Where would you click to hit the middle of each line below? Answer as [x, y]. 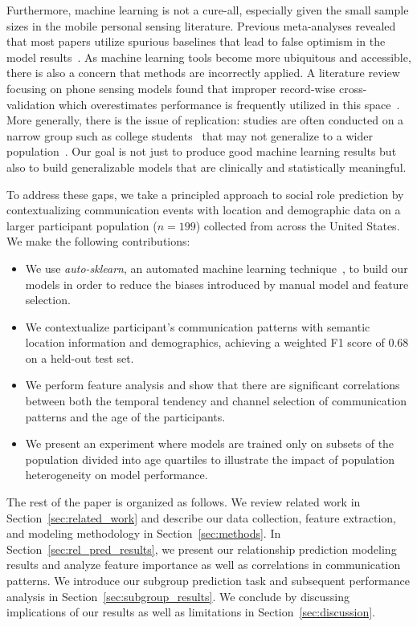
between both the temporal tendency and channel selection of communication [216, 401]
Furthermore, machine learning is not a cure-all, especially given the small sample [208, 10]
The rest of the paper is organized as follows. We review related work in [184, 502]
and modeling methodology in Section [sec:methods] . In [144, 533]
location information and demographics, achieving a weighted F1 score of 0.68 [217, 342]
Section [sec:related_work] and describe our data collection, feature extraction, [201, 517]
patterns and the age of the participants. [125, 416]
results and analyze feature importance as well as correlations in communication [204, 565]
